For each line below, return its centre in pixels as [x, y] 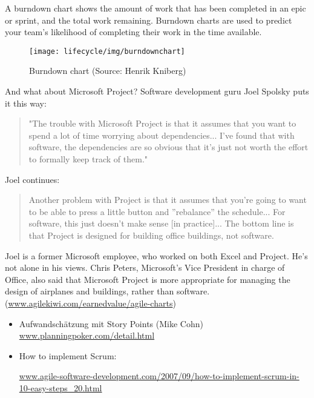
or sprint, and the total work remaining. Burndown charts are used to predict [149, 20]
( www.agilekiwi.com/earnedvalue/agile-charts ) [90, 303]
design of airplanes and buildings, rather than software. [107, 291]
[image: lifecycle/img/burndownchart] [107, 51]
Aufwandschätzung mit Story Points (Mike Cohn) [111, 323]
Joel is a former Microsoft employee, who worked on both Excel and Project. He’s [156, 255]
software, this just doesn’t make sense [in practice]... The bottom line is [161, 223]
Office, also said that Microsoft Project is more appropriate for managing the [148, 279]
